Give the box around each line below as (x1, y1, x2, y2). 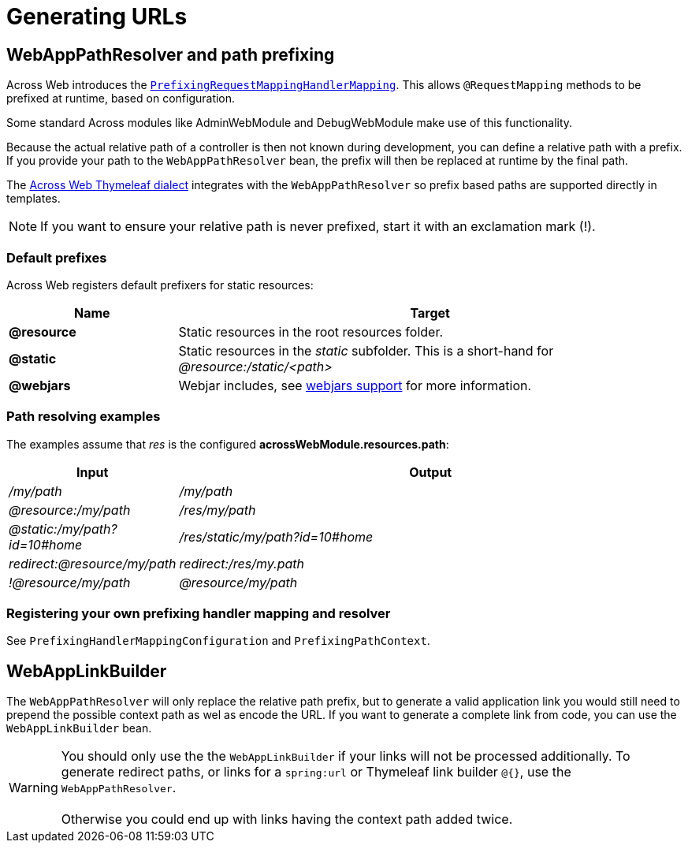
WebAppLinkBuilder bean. (6, 721, 152, 735)
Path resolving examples (6, 408, 161, 425)
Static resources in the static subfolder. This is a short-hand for (178, 342, 554, 359)
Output (409, 464, 452, 480)
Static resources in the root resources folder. (178, 323, 444, 340)
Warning (9, 780, 58, 796)
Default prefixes (6, 249, 107, 266)
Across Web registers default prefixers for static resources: (6, 277, 314, 292)
